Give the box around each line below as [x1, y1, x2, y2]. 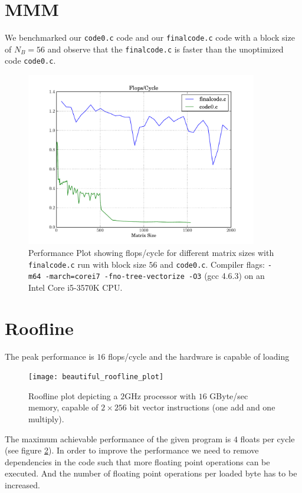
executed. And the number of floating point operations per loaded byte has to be [5, 467, 297, 479]
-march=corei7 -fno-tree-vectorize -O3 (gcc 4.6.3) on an [45, 269, 265, 282]
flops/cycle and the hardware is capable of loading [108, 350, 290, 362]
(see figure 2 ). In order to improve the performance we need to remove [5, 444, 259, 456]
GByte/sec [209, 389, 248, 402]
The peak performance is [5, 350, 94, 362]
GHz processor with [124, 389, 196, 402]
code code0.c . [5, 54, 56, 67]
